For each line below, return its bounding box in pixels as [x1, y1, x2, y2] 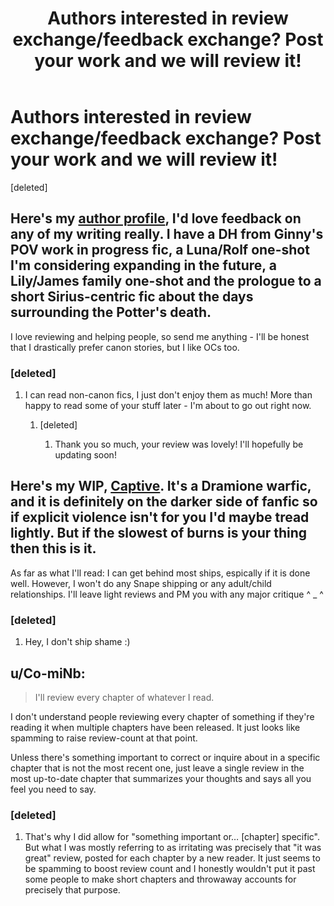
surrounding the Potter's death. [10, 304, 212, 321]
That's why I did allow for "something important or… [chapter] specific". [24, 831, 321, 843]
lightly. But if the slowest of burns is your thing [10, 525, 308, 542]
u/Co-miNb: [10, 665, 86, 682]
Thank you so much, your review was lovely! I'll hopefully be [54, 438, 304, 451]
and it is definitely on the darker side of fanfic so [10, 493, 318, 511]
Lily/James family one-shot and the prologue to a [10, 273, 322, 290]
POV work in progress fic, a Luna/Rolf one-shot [10, 242, 310, 259]
